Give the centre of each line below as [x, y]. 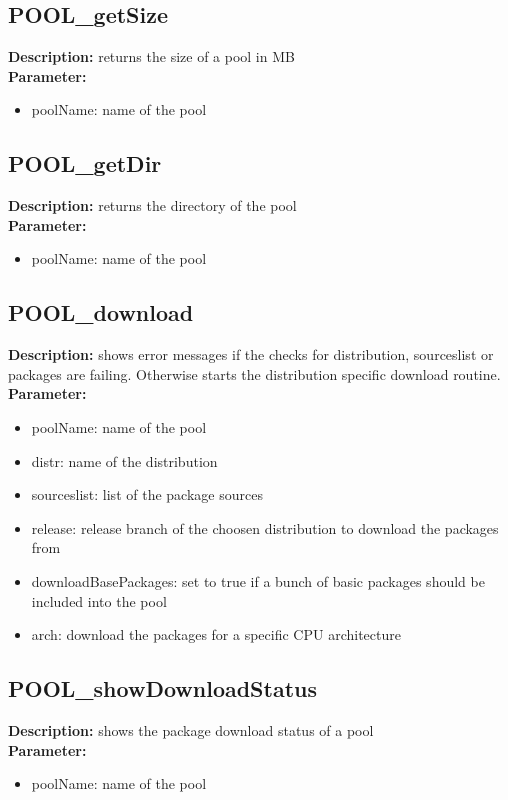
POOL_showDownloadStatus [162, 688]
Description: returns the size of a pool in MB [151, 56]
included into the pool [99, 600]
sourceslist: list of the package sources [147, 494]
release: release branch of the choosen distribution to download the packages [265, 527]
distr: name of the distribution [124, 460]
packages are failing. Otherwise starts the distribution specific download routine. [254, 373]
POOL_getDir [85, 163]
